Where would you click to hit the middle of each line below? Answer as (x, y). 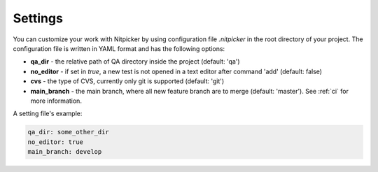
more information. (56, 101)
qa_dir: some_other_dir (69, 132)
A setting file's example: (48, 114)
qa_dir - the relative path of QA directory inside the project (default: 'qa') (135, 62)
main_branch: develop (65, 152)
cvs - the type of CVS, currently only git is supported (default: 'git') (127, 81)
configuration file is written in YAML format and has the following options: (119, 48)
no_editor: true (56, 142)
